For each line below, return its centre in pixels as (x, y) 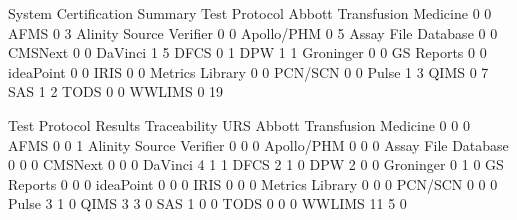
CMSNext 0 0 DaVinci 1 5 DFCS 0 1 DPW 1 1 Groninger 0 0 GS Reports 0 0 (247, 52)
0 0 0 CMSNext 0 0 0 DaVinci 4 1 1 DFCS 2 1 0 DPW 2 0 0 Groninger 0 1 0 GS (256, 164)
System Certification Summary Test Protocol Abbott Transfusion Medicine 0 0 (250, 13)
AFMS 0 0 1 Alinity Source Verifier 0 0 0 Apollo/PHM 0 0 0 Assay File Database (258, 144)
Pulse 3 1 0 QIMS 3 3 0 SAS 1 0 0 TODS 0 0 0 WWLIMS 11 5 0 (207, 203)
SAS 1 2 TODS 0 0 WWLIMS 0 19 (116, 91)
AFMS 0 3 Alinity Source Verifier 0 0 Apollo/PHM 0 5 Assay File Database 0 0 (253, 32)
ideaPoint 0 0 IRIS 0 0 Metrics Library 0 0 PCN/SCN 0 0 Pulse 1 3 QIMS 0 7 (248, 71)
